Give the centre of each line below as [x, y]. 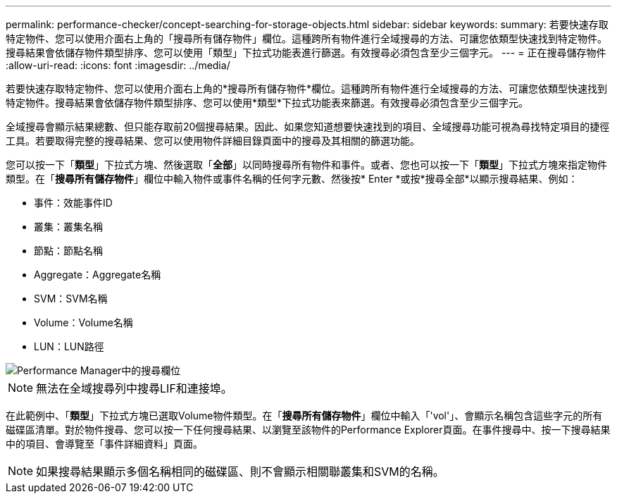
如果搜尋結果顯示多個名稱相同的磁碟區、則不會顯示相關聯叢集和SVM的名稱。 [240, 472]
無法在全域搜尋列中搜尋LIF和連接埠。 [134, 388]
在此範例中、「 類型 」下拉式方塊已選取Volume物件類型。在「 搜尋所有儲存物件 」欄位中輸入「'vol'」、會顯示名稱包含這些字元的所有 [304, 415]
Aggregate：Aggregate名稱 [98, 275]
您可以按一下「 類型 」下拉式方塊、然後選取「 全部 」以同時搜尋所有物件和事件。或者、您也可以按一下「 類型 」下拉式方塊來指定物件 [306, 165]
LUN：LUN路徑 [69, 346]
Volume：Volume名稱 [83, 322]
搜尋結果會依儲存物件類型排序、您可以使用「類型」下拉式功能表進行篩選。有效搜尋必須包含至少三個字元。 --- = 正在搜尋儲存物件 [306, 53]
